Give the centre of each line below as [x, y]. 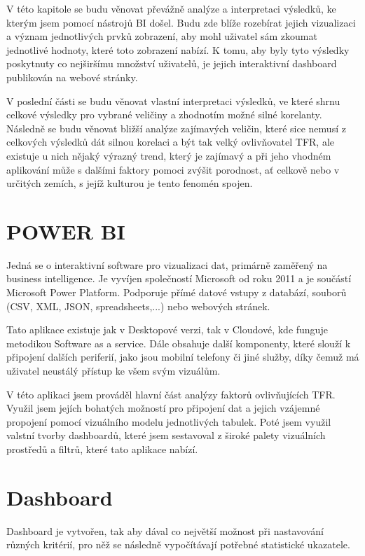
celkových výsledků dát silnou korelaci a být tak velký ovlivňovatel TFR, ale [171, 142]
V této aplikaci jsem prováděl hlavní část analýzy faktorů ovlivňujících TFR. [171, 394]
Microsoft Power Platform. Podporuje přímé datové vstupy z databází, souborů [177, 292]
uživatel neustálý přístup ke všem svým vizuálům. [113, 370]
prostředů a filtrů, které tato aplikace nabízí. [102, 449]
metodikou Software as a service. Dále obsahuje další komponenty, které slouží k [179, 343]
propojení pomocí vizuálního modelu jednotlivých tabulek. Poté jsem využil [169, 421]
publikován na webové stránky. [72, 77]
